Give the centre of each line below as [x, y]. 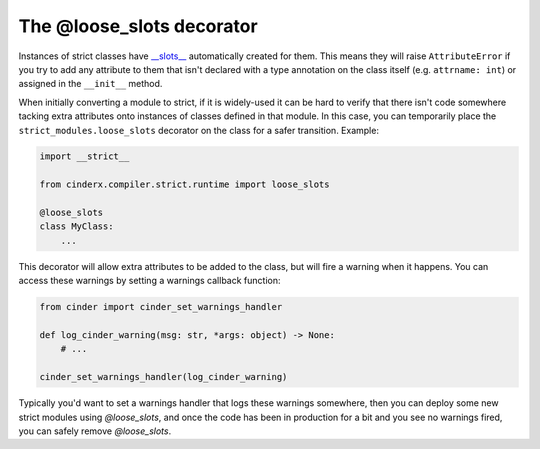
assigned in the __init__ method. [90, 84]
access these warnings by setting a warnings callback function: [149, 281]
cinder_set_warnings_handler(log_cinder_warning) [163, 377]
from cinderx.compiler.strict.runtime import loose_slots [184, 184]
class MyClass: [76, 226]
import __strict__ [84, 156]
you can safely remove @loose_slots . [95, 431]
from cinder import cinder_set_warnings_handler [161, 307]
